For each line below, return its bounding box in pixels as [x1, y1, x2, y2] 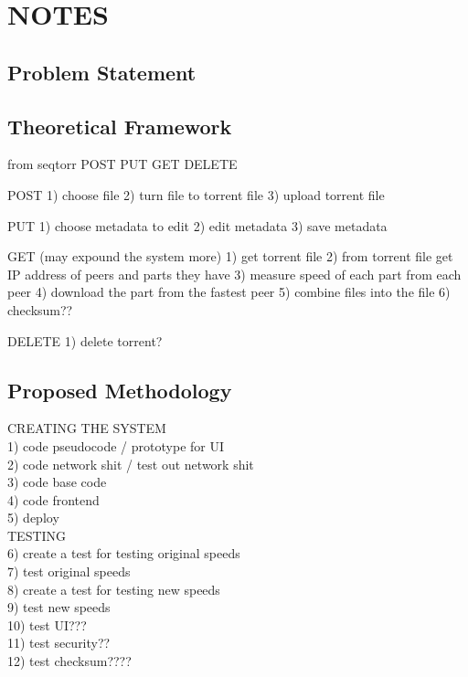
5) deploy [7, 508, 59, 527]
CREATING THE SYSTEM [7, 418, 166, 438]
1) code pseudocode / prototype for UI [7, 436, 224, 455]
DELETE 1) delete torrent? [7, 331, 163, 350]
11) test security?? [7, 633, 111, 652]
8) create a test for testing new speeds [7, 579, 220, 598]
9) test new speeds [7, 598, 111, 617]
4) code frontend [7, 490, 100, 509]
